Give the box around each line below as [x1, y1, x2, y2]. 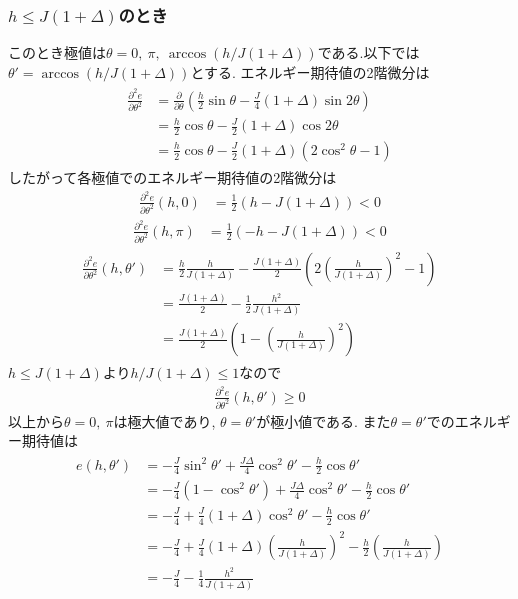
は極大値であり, [113, 410, 216, 431]
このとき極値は [8, 42, 106, 63]
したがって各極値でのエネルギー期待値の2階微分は [8, 166, 337, 187]
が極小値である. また [256, 410, 391, 431]
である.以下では [317, 42, 420, 63]
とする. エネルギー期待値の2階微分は [190, 61, 430, 82]
